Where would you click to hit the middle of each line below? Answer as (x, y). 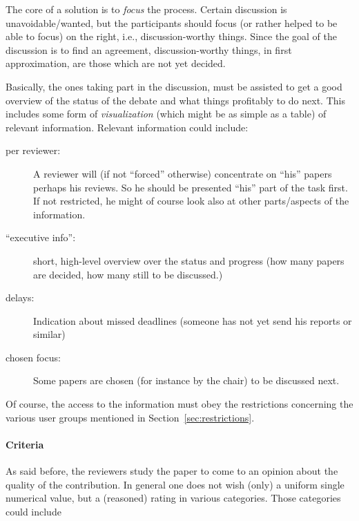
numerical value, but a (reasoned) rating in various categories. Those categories (173, 498)
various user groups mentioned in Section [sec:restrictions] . (130, 417)
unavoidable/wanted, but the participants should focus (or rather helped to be (172, 22)
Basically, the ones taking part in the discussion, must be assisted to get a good (174, 86)
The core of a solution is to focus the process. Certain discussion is (146, 9)
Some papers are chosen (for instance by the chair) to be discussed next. (186, 380)
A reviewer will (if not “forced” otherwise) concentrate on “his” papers (183, 173)
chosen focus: (33, 357)
